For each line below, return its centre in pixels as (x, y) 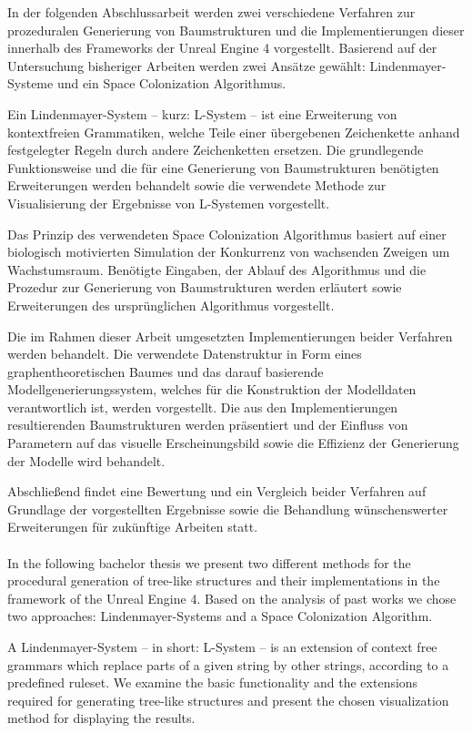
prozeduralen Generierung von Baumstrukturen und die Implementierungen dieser (236, 30)
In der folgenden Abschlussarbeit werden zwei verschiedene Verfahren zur (211, 12)
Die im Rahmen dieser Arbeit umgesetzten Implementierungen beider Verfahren (230, 336)
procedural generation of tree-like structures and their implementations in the (224, 580)
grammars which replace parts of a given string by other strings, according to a (228, 664)
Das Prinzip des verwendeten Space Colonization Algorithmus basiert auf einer (227, 234)
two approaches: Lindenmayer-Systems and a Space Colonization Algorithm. (220, 616)
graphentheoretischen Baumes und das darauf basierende (166, 371)
